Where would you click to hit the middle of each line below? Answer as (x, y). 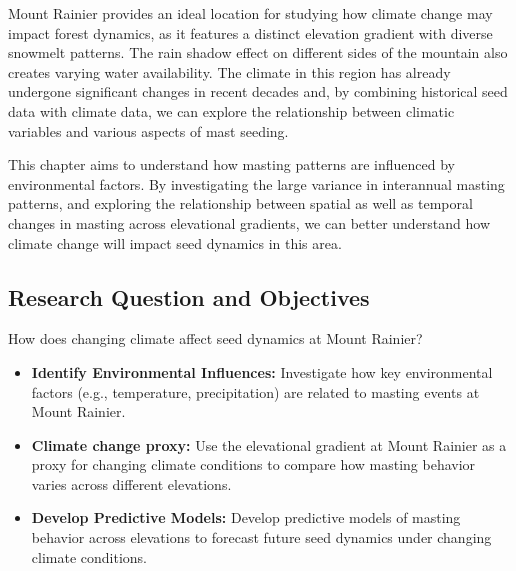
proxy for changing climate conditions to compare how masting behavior (253, 464)
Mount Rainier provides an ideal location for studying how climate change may (250, 13)
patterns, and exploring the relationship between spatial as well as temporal (240, 203)
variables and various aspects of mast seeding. (148, 130)
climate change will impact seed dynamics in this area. (175, 242)
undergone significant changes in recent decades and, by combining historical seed (258, 91)
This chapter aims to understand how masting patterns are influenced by (231, 164)
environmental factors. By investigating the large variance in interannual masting (256, 183)
